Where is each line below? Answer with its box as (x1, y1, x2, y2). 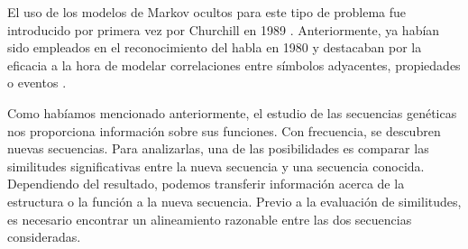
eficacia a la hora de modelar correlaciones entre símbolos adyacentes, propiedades (7, 55, 461, 74)
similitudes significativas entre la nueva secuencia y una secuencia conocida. (7, 156, 425, 175)
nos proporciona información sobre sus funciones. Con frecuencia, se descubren (7, 121, 441, 140)
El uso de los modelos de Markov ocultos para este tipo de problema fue (7, 3, 407, 21)
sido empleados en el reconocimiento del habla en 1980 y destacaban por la (7, 38, 422, 57)
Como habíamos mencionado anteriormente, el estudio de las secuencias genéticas (7, 103, 457, 122)
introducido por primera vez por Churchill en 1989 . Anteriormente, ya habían (7, 20, 440, 39)
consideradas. (7, 227, 81, 246)
